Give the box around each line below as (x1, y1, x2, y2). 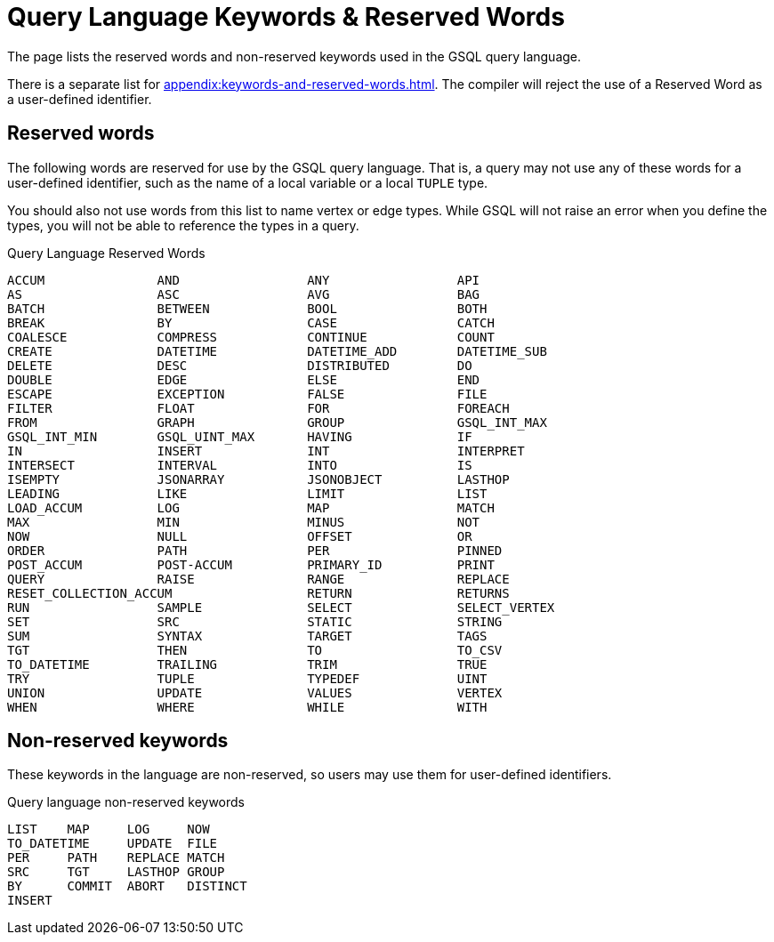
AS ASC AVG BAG (7, 286, 480, 302)
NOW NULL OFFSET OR (7, 528, 472, 543)
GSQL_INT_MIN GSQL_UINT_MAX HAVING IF (7, 429, 472, 444)
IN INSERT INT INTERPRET (7, 443, 525, 458)
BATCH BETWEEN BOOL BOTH (7, 301, 488, 316)
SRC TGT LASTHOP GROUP (7, 865, 225, 880)
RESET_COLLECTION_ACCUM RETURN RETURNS (7, 585, 510, 600)
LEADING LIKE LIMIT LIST (7, 486, 488, 501)
